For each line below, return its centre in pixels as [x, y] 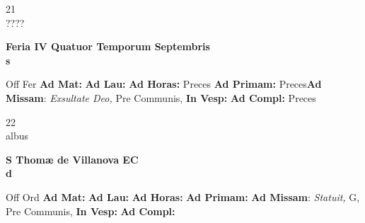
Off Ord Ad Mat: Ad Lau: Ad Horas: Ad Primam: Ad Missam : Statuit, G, [183, 196]
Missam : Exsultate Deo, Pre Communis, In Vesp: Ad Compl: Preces [161, 97]
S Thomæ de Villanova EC [72, 159]
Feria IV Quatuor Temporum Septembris [108, 46]
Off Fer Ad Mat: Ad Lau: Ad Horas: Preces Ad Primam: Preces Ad [164, 84]
